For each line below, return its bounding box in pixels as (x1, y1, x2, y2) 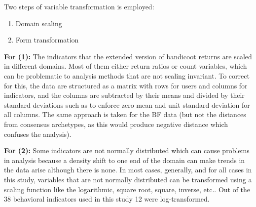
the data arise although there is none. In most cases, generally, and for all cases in (4, 165, 252, 175)
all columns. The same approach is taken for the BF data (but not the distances (4, 109, 246, 120)
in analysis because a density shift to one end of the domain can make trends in (4, 155, 245, 165)
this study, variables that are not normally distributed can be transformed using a (4, 174, 252, 184)
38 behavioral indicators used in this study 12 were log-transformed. (4, 194, 210, 204)
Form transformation (15, 35, 79, 45)
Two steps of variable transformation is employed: (4, 1, 154, 11)
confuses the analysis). (4, 128, 72, 139)
